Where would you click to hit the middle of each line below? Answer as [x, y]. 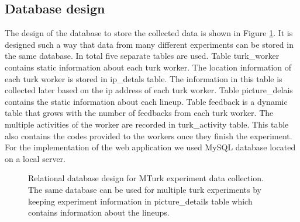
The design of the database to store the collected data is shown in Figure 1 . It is [149, 33]
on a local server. [35, 158]
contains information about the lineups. [99, 212]
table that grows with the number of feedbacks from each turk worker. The [139, 113]
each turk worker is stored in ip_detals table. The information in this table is [144, 78]
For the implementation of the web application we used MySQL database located [150, 147]
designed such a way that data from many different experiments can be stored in [149, 44]
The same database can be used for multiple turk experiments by [145, 189]
